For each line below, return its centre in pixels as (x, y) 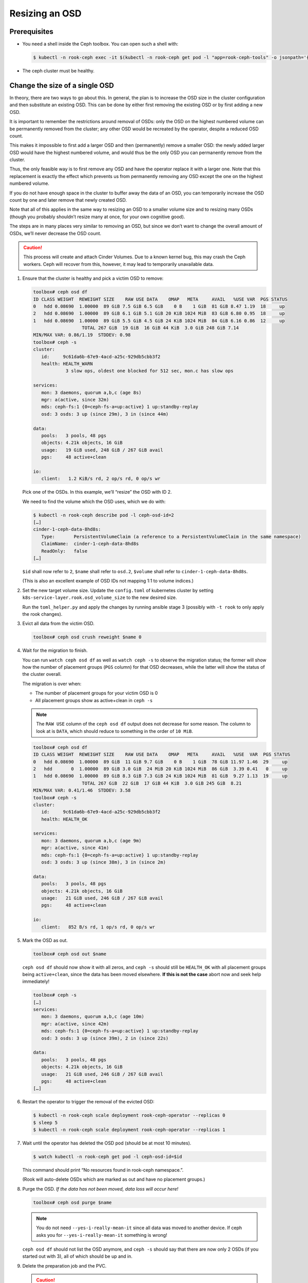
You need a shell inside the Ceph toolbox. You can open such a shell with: (100, 44)
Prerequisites (31, 32)
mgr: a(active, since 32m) (75, 400)
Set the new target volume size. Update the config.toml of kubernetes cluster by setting (118, 590)
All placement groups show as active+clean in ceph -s (94, 700)
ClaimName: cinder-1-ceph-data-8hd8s (90, 544)
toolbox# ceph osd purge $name (73, 1202)
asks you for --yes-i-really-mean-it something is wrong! (102, 1235)
